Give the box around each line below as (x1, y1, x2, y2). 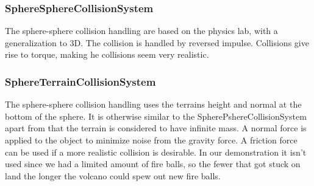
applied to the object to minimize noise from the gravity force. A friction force (5, 134, 298, 146)
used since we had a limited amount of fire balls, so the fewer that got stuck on (5, 157, 301, 170)
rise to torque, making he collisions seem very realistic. (5, 48, 209, 61)
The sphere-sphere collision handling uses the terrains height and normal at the (5, 98, 302, 111)
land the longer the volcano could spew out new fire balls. (5, 169, 221, 182)
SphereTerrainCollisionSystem (5, 74, 156, 89)
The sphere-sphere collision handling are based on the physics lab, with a (5, 24, 278, 37)
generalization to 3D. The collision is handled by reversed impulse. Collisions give (5, 36, 309, 49)
